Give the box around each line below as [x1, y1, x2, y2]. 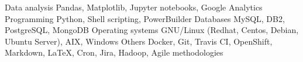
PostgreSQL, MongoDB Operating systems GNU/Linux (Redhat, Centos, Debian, [5, 24, 299, 36]
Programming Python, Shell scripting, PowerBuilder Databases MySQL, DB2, [5, 12, 285, 24]
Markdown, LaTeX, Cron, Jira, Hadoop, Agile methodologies [5, 46, 223, 59]
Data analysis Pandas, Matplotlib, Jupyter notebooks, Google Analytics [5, 1, 263, 13]
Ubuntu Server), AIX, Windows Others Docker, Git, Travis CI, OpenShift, [5, 35, 273, 47]
